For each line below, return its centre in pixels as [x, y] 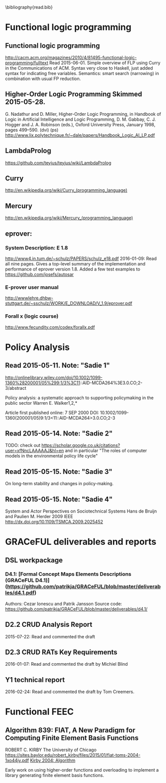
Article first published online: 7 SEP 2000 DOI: [52, 413]
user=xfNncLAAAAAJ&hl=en [35, 451]
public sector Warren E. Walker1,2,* [41, 403]
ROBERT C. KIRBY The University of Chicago [51, 750]
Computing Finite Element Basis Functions [72, 738]
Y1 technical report [35, 680]
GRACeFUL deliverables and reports [81, 542]
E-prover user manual [32, 287]
